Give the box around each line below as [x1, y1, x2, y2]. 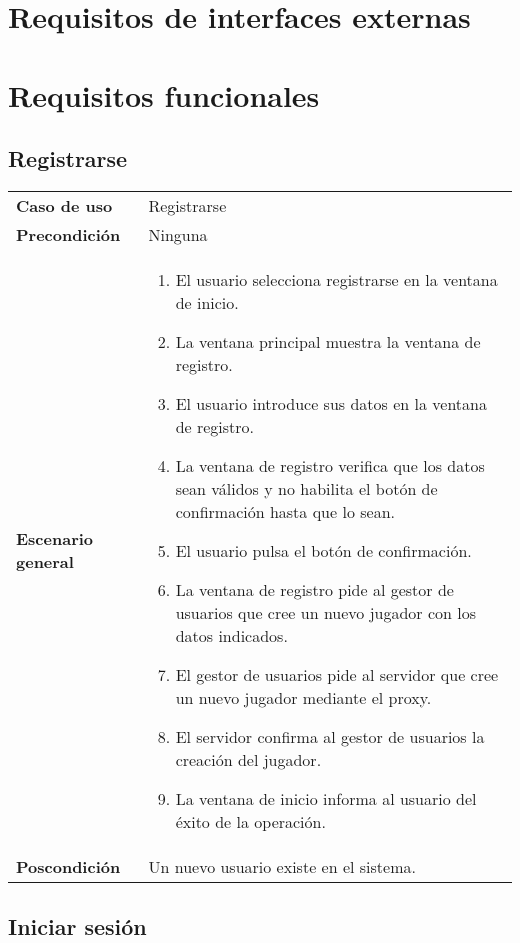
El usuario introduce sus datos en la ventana [175, 391, 487, 415]
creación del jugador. [175, 747, 322, 771]
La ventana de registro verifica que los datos [175, 453, 485, 477]
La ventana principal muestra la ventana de [175, 329, 481, 353]
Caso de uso [16, 193, 113, 217]
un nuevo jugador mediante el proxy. [175, 685, 432, 709]
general [16, 550, 74, 574]
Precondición [16, 222, 121, 246]
